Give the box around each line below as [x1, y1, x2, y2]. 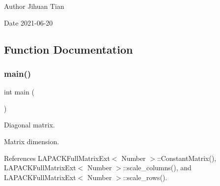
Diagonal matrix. [4, 120, 55, 130]
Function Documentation [4, 41, 133, 57]
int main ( [4, 87, 34, 97]
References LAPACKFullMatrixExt [4, 153, 110, 163]
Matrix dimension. [4, 136, 59, 146]
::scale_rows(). [123, 172, 167, 182]
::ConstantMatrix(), [157, 153, 217, 163]
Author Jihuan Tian [4, 1, 64, 11]
